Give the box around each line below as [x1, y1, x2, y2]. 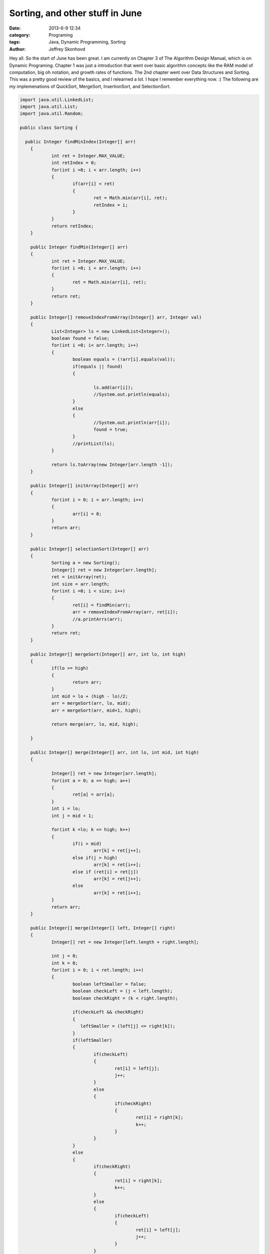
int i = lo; [51, 806, 81, 812]
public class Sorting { [19, 125, 78, 130]
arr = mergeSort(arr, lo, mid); [51, 700, 131, 706]
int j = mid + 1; [51, 813, 94, 819]
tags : [9, 39, 20, 45]
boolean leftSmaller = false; [72, 981, 147, 987]
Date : [9, 25, 21, 31]
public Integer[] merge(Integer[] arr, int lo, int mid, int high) [30, 749, 199, 755]
